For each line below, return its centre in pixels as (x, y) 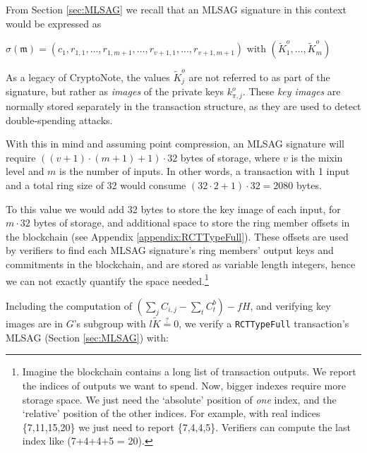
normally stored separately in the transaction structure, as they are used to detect (183, 106)
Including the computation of (69, 305)
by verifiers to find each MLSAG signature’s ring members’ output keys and (170, 250)
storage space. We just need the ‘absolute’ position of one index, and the (179, 399)
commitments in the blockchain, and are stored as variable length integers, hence (181, 264)
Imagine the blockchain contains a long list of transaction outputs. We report (189, 372)
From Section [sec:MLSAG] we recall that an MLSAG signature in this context (176, 9)
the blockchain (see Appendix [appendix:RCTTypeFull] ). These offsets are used (177, 236)
